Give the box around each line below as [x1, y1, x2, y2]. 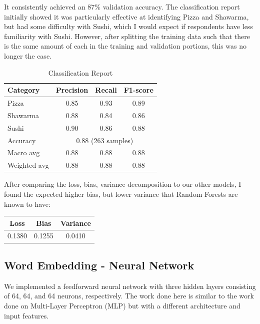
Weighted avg [7, 160, 49, 170]
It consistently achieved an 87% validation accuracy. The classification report [4, 2, 240, 12]
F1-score [123, 85, 153, 95]
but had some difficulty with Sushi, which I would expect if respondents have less [4, 21, 253, 32]
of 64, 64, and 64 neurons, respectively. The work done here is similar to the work [4, 290, 254, 301]
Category [7, 85, 40, 95]
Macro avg [7, 147, 40, 158]
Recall [95, 85, 117, 95]
